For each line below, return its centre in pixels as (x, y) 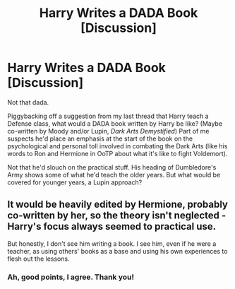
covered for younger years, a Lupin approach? (75, 182)
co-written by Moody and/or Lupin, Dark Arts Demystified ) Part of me (108, 131)
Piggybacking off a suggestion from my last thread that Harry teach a (108, 116)
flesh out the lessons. (38, 259)
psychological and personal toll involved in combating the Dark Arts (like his (117, 146)
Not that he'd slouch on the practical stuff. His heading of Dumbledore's (112, 167)
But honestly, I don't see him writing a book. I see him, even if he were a (112, 243)
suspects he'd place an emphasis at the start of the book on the (100, 138)
